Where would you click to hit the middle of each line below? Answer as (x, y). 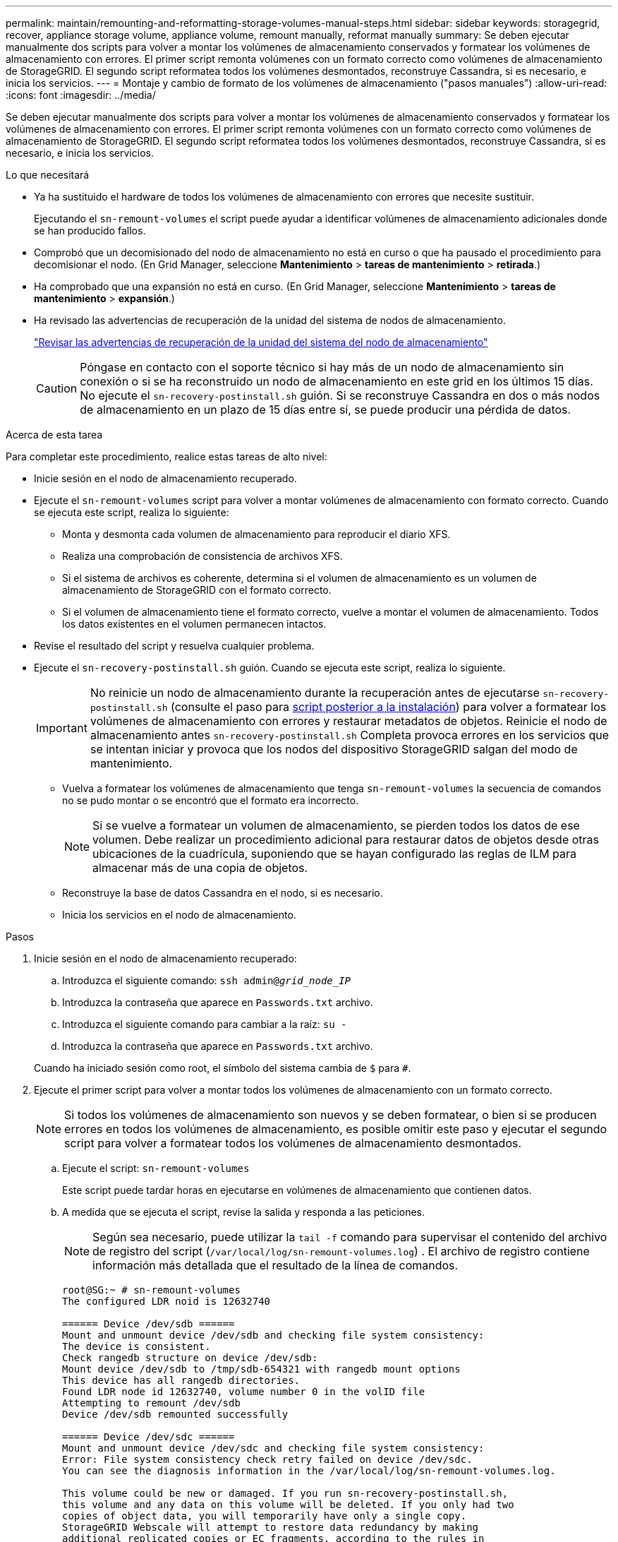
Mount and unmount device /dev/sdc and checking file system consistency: (273, 1448)
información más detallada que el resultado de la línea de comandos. (275, 1265)
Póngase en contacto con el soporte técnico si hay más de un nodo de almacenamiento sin (322, 367)
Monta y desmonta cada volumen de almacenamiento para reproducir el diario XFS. (256, 534)
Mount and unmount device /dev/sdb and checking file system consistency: (273, 1335)
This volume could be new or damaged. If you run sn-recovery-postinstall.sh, (285, 1493)
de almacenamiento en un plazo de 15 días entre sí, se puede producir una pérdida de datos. (326, 410)
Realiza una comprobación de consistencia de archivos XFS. (202, 556)
